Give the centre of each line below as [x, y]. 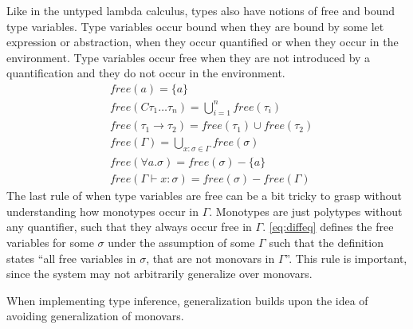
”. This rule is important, [346, 258]
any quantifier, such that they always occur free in [129, 227]
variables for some [50, 243]
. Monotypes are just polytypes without [306, 211]
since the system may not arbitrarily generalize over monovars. [159, 274]
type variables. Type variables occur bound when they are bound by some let [195, 26]
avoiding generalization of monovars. [95, 316]
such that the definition [326, 243]
